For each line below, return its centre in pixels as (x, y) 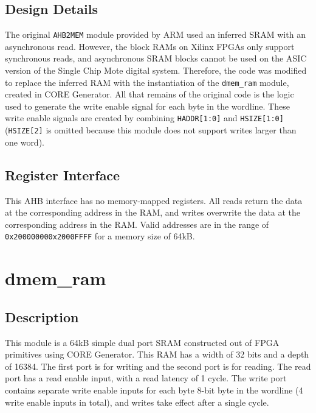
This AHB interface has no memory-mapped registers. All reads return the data (154, 200)
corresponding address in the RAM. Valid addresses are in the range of (137, 224)
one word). (25, 142)
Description (42, 316)
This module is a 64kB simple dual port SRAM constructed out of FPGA (142, 342)
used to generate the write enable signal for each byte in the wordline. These (147, 106)
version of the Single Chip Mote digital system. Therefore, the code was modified (156, 70)
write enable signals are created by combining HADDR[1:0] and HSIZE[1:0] (144, 118)
